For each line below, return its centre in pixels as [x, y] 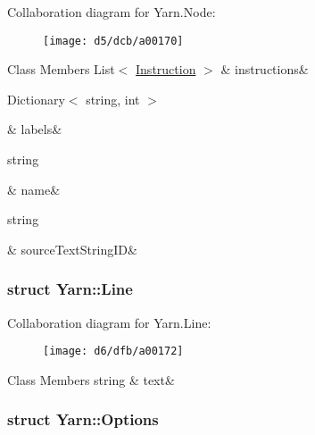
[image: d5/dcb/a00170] [113, 41]
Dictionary [36, 99]
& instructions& [265, 69]
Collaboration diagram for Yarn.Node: [112, 12]
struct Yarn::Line [70, 289]
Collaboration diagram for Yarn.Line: [109, 322]
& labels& [35, 129]
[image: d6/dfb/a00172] [113, 351]
